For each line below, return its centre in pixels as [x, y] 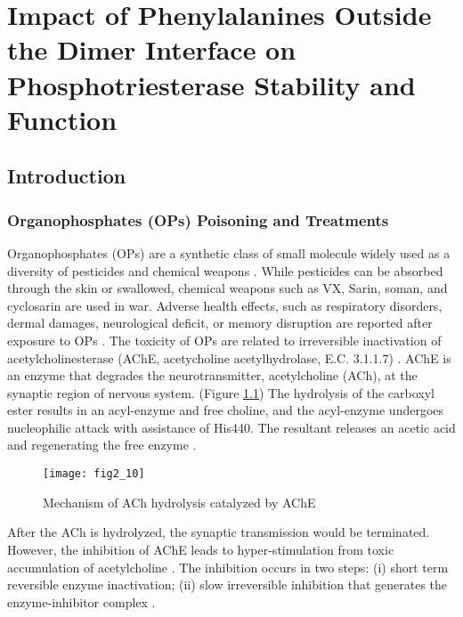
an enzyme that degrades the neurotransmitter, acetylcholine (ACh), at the [212, 375]
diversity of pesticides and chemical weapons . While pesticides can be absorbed [225, 270]
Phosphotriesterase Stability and [211, 84]
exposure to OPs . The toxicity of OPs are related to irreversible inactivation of [224, 340]
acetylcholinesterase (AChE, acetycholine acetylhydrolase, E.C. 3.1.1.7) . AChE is [229, 357]
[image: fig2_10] [94, 474]
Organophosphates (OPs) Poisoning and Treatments [198, 219]
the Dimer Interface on [152, 49]
